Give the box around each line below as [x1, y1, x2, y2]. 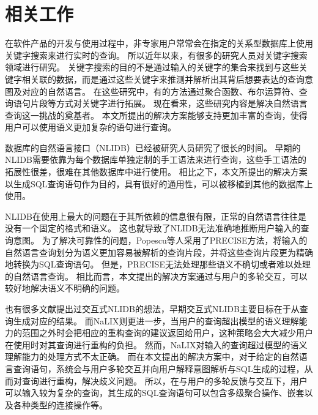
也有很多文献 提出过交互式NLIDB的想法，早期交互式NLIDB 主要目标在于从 [5, 302, 300, 315]
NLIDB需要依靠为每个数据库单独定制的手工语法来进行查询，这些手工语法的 [5, 153, 306, 166]
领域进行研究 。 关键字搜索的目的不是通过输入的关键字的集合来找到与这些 [5, 61, 299, 73]
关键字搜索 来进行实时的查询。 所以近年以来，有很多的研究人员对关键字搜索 [5, 48, 308, 61]
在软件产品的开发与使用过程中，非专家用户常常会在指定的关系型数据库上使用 [5, 37, 313, 50]
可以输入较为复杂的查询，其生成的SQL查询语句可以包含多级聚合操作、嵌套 [5, 386, 305, 399]
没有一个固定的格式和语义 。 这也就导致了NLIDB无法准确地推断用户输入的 [5, 222, 301, 234]
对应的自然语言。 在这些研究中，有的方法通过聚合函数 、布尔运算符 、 [21, 84, 299, 97]
